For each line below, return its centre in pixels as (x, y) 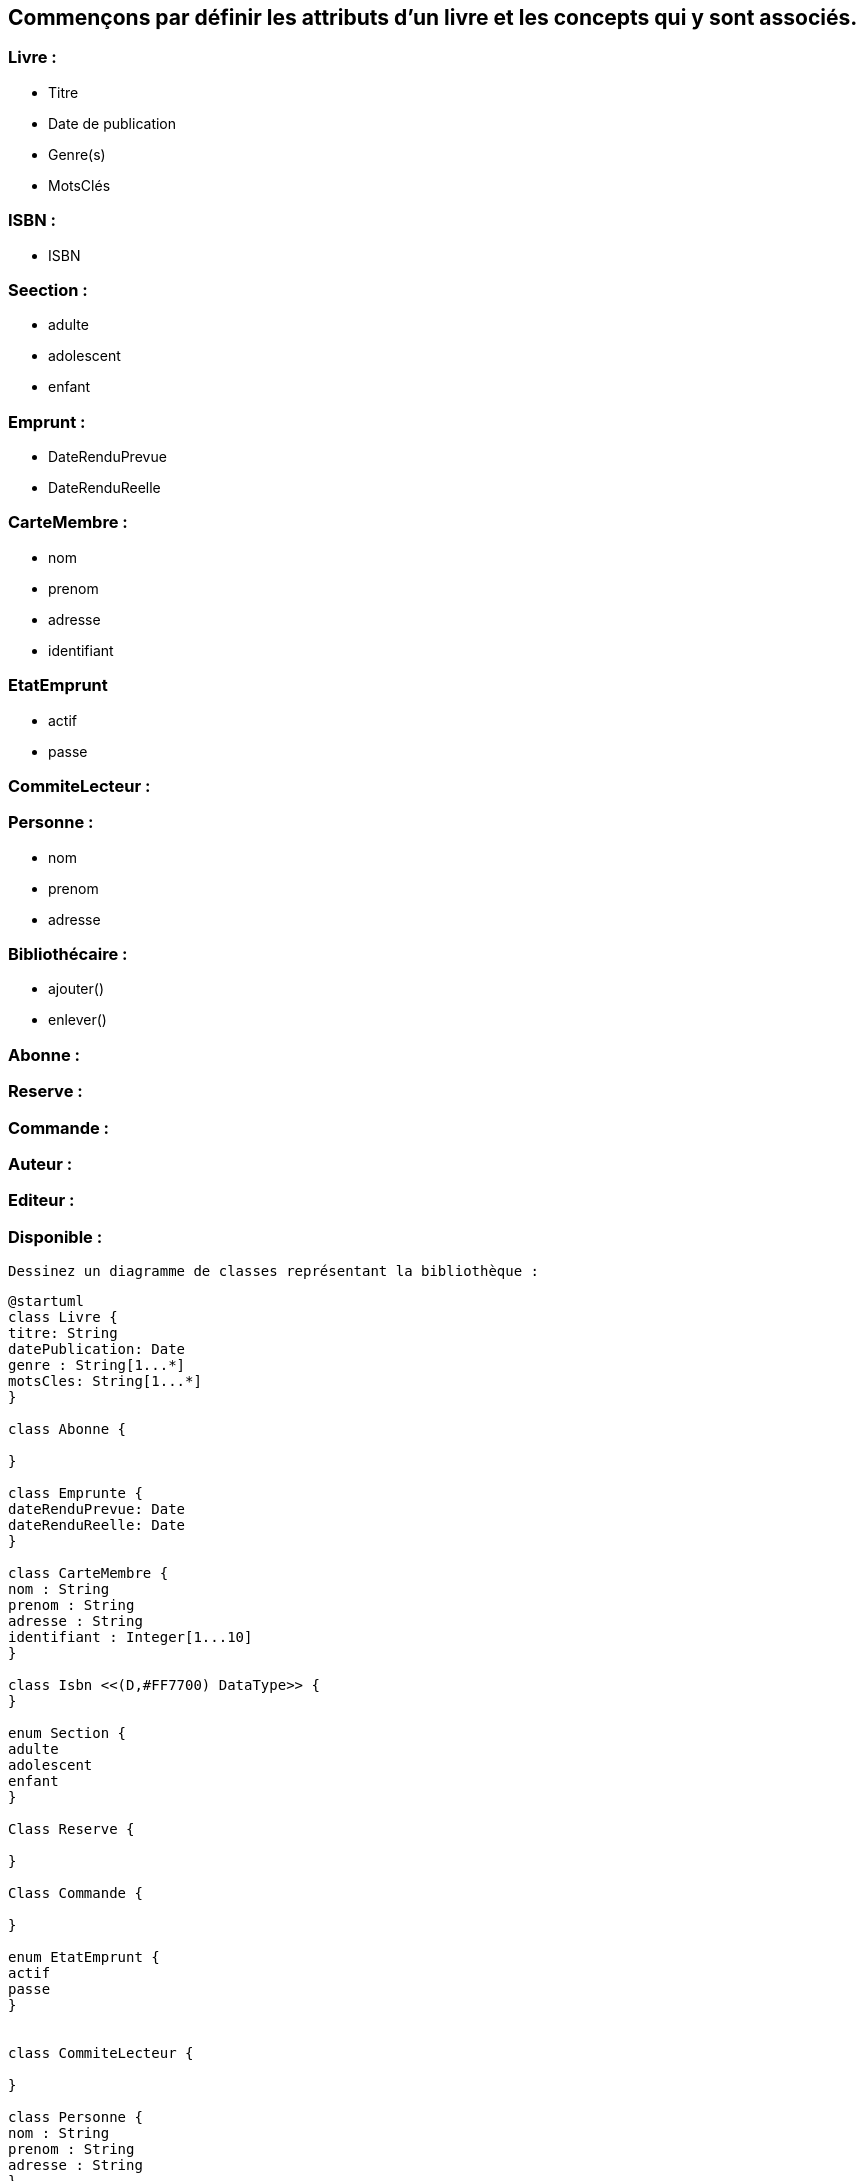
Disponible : (55, 1236)
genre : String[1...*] (97, 1365)
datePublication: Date (97, 1349)
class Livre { (63, 1317)
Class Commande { (75, 1893)
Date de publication (112, 123)
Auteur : (40, 1163)
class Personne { (75, 2117)
